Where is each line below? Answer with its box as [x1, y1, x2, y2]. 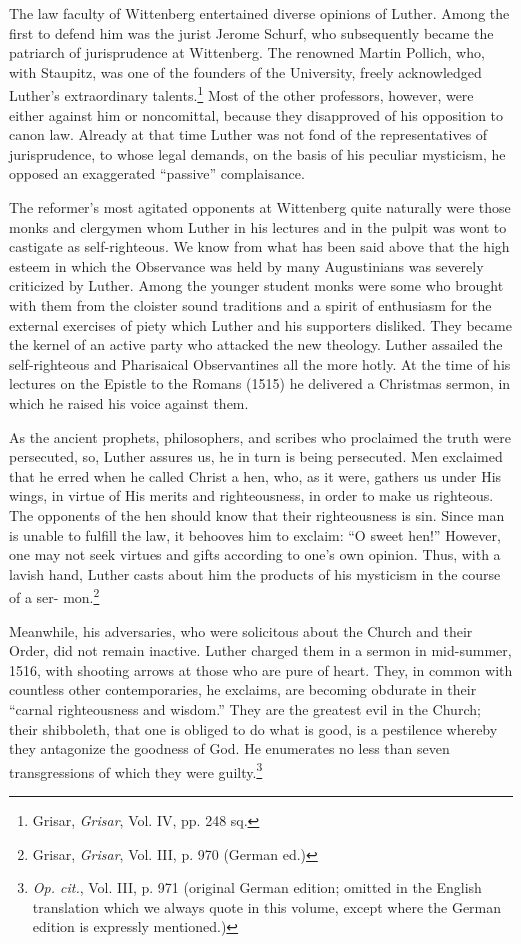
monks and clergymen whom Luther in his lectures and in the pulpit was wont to [9, 216, 507, 237]
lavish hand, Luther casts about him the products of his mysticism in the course [9, 563, 501, 584]
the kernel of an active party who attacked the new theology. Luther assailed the [9, 334, 503, 355]
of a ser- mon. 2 [9, 584, 100, 607]
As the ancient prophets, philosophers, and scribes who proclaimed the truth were [9, 426, 511, 447]
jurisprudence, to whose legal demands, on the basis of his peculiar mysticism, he [9, 143, 506, 164]
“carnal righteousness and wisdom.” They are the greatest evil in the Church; [9, 698, 481, 719]
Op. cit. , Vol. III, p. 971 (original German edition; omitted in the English [32, 877, 482, 898]
